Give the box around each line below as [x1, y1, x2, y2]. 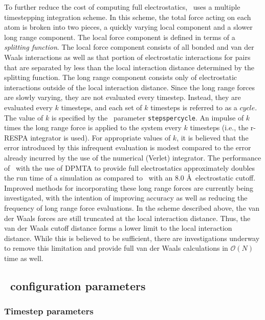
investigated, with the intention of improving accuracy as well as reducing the [4, 192, 248, 203]
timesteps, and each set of [61, 102, 142, 112]
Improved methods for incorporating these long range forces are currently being [4, 182, 254, 193]
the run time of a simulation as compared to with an [4, 172, 173, 183]
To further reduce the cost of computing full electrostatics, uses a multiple [4, 2, 240, 12]
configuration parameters [10, 277, 146, 293]
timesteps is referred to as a [150, 102, 237, 112]
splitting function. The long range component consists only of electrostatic [4, 72, 237, 83]
